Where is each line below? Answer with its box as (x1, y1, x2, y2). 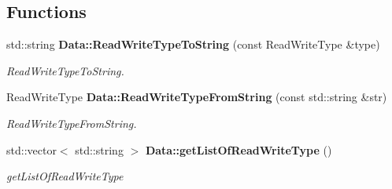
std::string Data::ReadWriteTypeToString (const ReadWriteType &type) (6, 36, 380, 53)
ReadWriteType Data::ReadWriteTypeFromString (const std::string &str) (6, 89, 387, 105)
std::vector (6, 141, 57, 158)
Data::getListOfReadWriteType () (145, 141, 332, 158)
